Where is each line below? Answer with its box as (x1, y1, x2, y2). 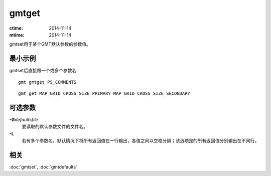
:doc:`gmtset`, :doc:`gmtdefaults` (9, 164, 78, 170)
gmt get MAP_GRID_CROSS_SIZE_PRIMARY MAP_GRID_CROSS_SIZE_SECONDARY (18, 91, 190, 96)
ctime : (9, 25, 23, 31)
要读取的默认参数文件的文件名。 (22, 123, 88, 130)
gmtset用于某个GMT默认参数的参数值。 (9, 41, 91, 47)
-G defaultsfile (9, 116, 38, 122)
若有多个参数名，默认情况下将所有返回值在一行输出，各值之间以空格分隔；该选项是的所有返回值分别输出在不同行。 (22, 138, 259, 144)
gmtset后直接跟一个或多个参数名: (9, 68, 78, 74)
